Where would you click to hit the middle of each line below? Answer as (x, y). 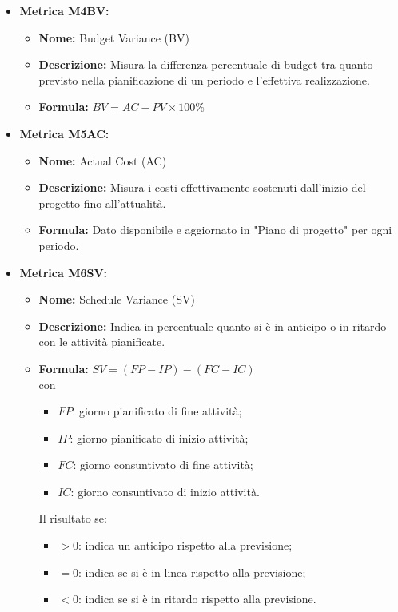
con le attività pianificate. (102, 342)
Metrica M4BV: (64, 10)
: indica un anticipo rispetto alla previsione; (185, 545)
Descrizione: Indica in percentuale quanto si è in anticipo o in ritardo (213, 326)
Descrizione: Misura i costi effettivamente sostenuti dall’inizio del (202, 187)
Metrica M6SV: (64, 272)
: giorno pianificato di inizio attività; (159, 437)
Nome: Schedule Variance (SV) (117, 299)
